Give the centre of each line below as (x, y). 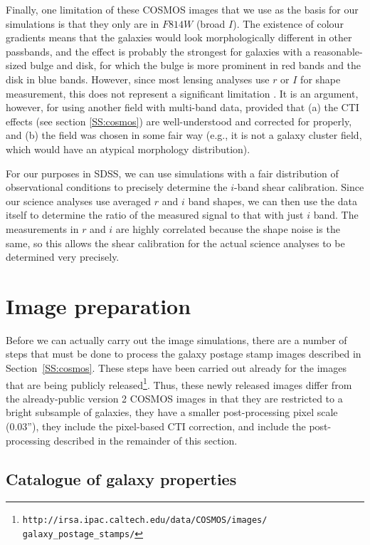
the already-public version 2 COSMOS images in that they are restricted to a (174, 398)
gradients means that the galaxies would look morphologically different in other (179, 37)
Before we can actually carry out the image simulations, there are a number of (176, 339)
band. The (336, 215)
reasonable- (338, 51)
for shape (321, 79)
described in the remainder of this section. (146, 440)
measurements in (42, 228)
